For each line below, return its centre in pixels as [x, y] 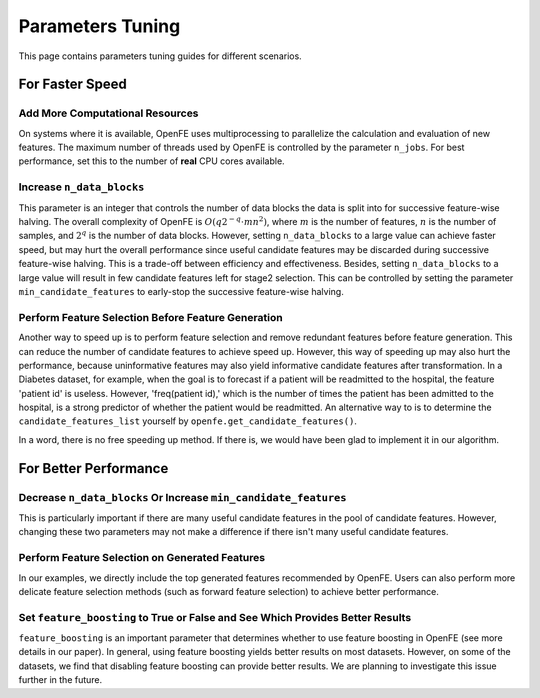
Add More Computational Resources [108, 113]
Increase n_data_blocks [81, 187]
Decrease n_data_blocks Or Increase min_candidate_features [182, 497]
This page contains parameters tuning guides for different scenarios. [160, 56]
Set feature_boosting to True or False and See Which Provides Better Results [215, 617]
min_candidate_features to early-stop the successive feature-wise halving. [181, 291]
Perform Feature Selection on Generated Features [141, 558]
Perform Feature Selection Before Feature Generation [151, 317]
